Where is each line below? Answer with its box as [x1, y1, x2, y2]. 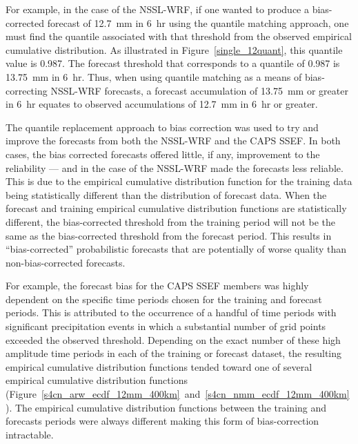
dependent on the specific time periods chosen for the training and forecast [6, 291, 322, 306]
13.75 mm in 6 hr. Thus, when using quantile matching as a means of [6, 69, 302, 84]
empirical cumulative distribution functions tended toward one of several [6, 359, 312, 374]
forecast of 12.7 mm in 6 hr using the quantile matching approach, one [47, 15, 349, 30]
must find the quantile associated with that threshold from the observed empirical [6, 29, 352, 44]
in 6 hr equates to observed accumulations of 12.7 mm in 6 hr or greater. [6, 97, 318, 111]
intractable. [6, 427, 54, 441]
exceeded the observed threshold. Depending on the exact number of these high [6, 332, 341, 347]
